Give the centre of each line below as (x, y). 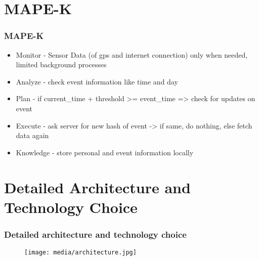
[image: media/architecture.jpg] (80, 253)
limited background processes (61, 64)
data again (32, 135)
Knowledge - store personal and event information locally (105, 152)
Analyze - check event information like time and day (97, 81)
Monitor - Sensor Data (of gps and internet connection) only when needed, (132, 54)
